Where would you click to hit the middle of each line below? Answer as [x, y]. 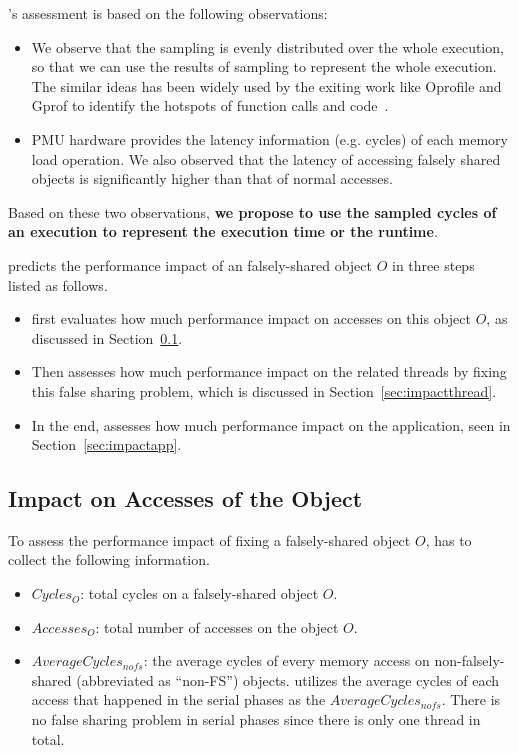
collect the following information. [109, 559]
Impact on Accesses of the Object [185, 498]
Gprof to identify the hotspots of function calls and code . [210, 105]
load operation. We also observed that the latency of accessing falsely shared [266, 158]
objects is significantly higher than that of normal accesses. [212, 178]
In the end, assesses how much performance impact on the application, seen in [271, 424]
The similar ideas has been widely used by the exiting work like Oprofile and [266, 85]
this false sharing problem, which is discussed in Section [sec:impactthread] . [264, 390]
